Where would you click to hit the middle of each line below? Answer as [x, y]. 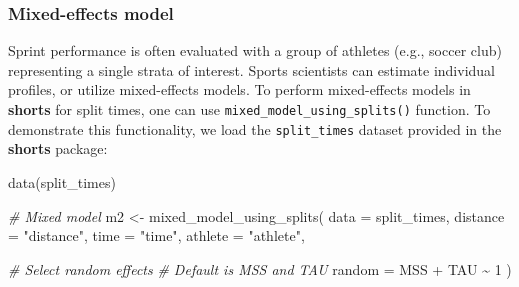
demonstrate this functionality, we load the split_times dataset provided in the [255, 128]
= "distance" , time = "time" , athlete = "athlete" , [156, 235]
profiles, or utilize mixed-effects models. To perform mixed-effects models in [239, 89]
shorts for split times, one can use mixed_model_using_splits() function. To [249, 109]
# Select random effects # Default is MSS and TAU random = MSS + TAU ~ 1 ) [260, 268]
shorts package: [58, 148]
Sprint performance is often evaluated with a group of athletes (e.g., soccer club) [255, 50]
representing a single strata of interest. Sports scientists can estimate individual [251, 69]
